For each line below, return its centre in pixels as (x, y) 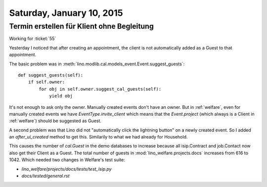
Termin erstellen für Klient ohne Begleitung (82, 26)
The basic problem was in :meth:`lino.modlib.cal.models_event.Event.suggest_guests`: (97, 64)
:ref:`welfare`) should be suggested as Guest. (55, 121)
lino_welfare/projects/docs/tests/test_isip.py (67, 169)
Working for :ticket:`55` (33, 39)
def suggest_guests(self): (51, 75)
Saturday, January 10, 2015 (66, 13)
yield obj (61, 96)
